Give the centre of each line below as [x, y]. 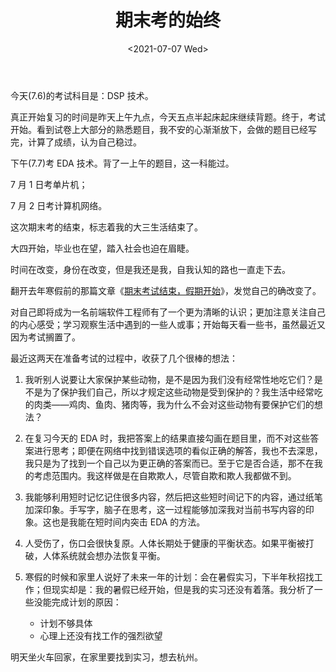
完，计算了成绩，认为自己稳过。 [76, 142]
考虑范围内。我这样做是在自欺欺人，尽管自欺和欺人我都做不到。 [165, 475]
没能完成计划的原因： [77, 602]
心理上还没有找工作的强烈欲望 [101, 635]
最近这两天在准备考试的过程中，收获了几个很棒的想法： [124, 358]
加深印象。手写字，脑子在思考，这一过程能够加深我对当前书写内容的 [165, 509]
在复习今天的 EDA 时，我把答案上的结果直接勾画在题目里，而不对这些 [167, 438]
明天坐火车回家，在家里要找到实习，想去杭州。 [106, 657]
